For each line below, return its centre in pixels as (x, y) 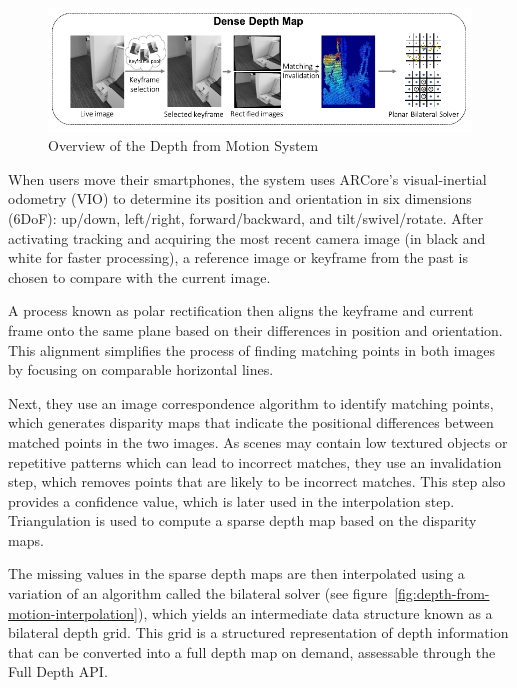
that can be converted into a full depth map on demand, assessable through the (252, 651)
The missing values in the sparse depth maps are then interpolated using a (236, 573)
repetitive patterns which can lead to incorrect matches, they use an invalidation (255, 461)
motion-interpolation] (73, 612)
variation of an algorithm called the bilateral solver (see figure (198, 593)
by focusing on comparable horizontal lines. (141, 369)
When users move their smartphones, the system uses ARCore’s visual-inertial (247, 178)
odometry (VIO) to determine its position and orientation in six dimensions (240, 198)
